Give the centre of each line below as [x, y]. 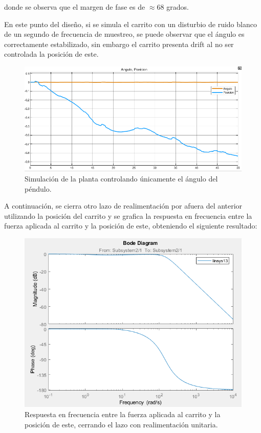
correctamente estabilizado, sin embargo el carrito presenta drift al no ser [119, 44]
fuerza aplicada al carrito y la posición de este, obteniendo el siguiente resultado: [131, 226]
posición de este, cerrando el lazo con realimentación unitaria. [121, 424]
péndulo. [38, 188]
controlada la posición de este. [51, 54]
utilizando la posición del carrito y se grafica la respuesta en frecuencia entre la [128, 215]
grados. [178, 7]
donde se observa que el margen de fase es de [75, 7]
